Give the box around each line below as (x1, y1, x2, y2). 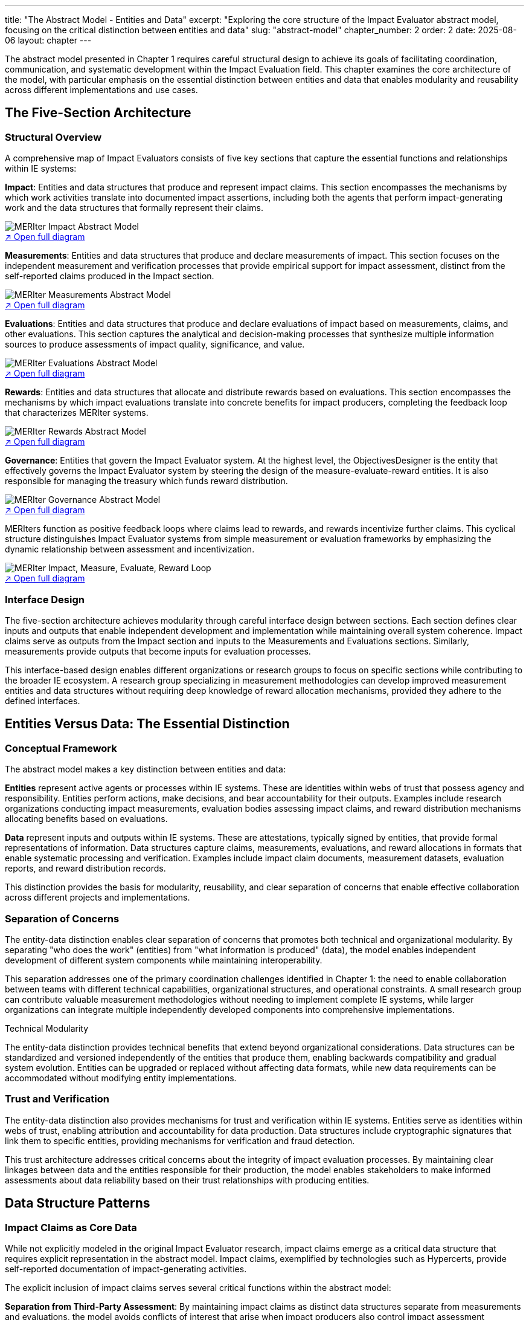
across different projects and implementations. (5, 892, 190, 903)
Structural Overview (5, 131, 102, 143)
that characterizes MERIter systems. (5, 407, 149, 418)
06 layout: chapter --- (5, 35, 92, 45)
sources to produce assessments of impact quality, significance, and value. (5, 339, 305, 350)
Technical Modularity (5, 1023, 89, 1034)
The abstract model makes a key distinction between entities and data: (5, 764, 286, 775)
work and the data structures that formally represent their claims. (5, 202, 264, 213)
